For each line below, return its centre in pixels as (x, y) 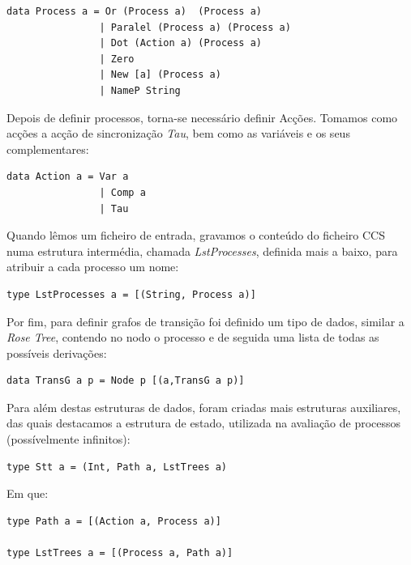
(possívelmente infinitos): (68, 439)
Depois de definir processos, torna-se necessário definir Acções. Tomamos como (202, 117)
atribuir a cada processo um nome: (93, 267)
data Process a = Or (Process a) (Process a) (134, 11)
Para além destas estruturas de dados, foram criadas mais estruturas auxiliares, (204, 407)
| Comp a (122, 192)
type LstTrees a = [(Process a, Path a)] (120, 553)
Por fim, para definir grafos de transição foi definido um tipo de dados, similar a (205, 321)
